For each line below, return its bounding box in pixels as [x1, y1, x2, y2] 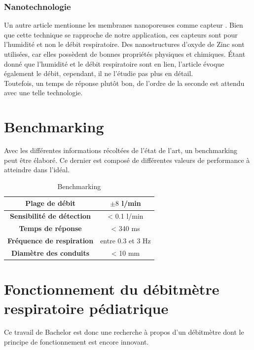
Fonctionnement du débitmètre [4, 279, 219, 299]
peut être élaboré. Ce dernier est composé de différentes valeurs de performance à [4, 155, 250, 165]
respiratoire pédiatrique [4, 298, 169, 318]
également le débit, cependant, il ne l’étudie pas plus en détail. [4, 68, 193, 78]
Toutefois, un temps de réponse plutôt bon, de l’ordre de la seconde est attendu [4, 78, 245, 88]
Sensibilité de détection [10, 211, 91, 221]
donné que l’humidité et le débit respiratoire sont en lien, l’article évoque [4, 58, 224, 69]
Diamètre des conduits [11, 247, 90, 258]
